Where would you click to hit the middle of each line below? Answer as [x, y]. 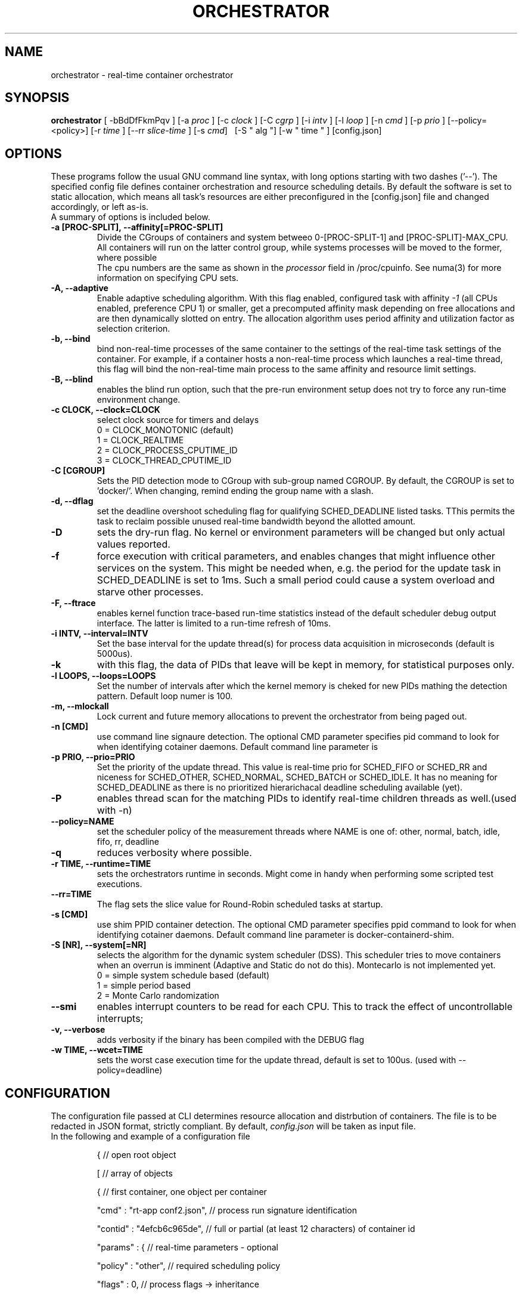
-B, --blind [72, 379]
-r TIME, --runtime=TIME [101, 864]
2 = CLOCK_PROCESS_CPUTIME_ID [167, 450]
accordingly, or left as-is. [100, 207]
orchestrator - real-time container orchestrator [142, 75]
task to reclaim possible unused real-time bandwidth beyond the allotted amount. [256, 521]
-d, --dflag [72, 501]
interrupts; [120, 1019]
